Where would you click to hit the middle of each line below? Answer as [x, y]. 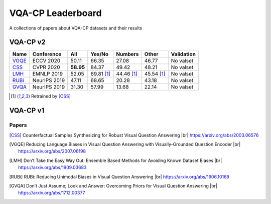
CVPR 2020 [46, 67]
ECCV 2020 [46, 61]
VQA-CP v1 [27, 111]
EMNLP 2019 [47, 74]
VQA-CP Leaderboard [55, 13]
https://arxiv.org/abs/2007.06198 [52, 151]
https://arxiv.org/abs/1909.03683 [52, 167]
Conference [47, 54]
